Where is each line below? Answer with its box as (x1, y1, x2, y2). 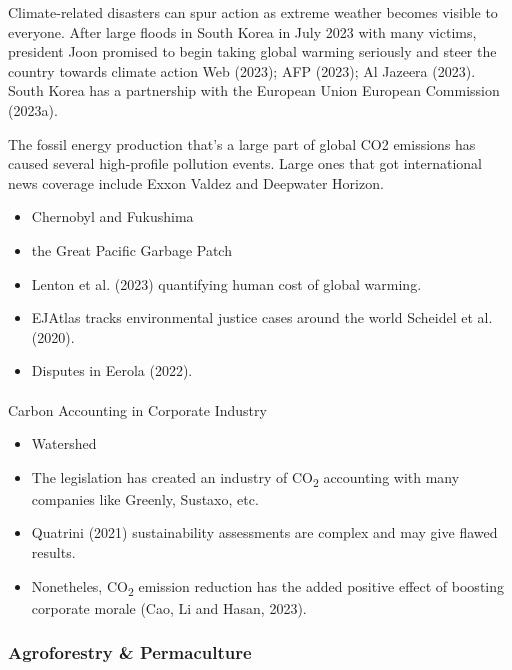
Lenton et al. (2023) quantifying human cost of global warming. (31, 273, 422, 294)
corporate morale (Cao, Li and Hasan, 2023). (31, 597, 307, 618)
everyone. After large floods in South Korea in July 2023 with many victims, (8, 21, 477, 42)
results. (31, 542, 76, 562)
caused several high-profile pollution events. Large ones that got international (8, 153, 482, 174)
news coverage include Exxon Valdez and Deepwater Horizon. (8, 172, 384, 193)
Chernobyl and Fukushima (31, 206, 194, 227)
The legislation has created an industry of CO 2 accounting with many (31, 466, 460, 490)
